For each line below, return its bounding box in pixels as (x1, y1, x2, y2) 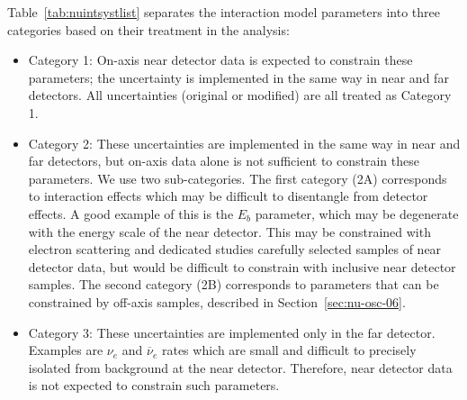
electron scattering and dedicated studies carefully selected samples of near (28, 240, 442, 259)
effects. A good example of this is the (28, 204, 234, 223)
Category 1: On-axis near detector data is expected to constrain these (28, 50, 413, 69)
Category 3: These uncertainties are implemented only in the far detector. (28, 323, 436, 341)
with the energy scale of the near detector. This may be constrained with (28, 222, 431, 241)
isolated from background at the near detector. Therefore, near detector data (28, 358, 453, 377)
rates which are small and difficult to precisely (161, 341, 417, 359)
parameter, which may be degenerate (255, 204, 459, 223)
